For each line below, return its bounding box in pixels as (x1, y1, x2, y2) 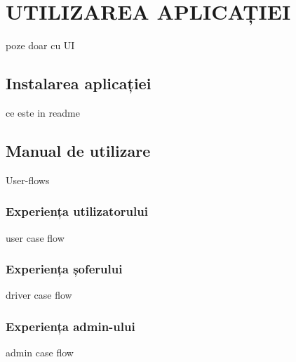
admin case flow (6, 345, 74, 360)
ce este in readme (6, 105, 80, 119)
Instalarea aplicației (6, 72, 152, 94)
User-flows (6, 172, 50, 187)
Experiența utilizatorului (6, 202, 148, 220)
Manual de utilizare (6, 139, 151, 161)
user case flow (6, 230, 65, 245)
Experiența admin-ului (6, 317, 135, 335)
